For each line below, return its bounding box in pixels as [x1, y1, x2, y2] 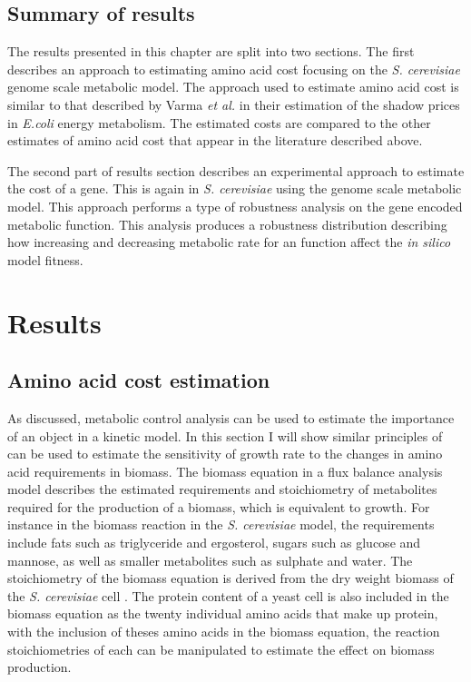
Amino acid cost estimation [7, 366, 270, 394]
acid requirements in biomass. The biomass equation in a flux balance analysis [7, 461, 443, 480]
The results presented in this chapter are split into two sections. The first [7, 42, 415, 61]
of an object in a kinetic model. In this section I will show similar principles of [7, 426, 443, 445]
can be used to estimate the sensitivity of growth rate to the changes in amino [7, 444, 443, 463]
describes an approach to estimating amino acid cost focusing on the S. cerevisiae [7, 59, 460, 78]
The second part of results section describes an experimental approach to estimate [7, 161, 465, 180]
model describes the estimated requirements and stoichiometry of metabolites [7, 479, 437, 499]
